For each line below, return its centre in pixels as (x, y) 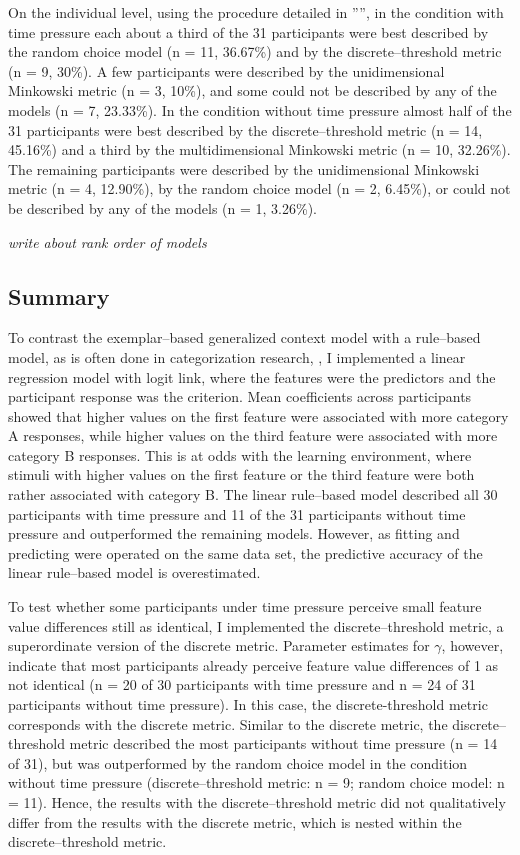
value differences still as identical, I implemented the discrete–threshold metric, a (256, 625)
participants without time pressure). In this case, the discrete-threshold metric (248, 704)
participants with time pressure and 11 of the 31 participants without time (237, 513)
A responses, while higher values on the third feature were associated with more (253, 435)
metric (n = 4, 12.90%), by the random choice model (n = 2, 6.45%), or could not (259, 188)
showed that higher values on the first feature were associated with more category (258, 415)
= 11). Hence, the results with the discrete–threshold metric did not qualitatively (257, 801)
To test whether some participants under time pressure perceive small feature (245, 606)
